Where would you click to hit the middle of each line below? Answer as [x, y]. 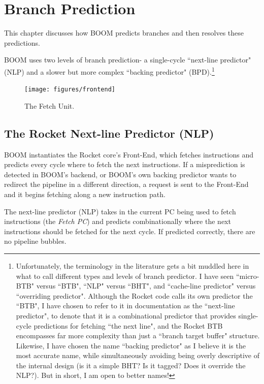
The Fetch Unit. [49, 105]
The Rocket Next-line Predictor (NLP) [109, 133]
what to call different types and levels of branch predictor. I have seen [125, 276]
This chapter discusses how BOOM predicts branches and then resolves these [124, 33]
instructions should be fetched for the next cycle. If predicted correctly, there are [130, 231]
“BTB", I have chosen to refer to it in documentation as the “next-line [125, 306]
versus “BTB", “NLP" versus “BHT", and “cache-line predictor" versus [146, 286]
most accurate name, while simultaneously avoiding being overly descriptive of [138, 355]
